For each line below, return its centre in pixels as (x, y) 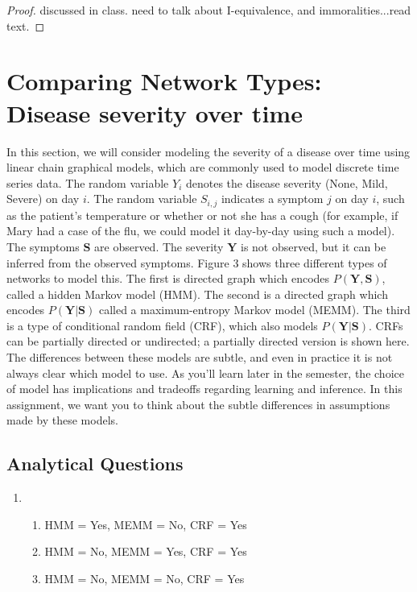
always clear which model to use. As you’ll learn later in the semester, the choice (205, 373)
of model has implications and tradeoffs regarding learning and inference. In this (204, 389)
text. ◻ (26, 25)
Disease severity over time (155, 112)
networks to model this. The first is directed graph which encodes (168, 278)
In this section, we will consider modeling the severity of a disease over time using (208, 151)
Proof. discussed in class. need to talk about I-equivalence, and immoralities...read (209, 10)
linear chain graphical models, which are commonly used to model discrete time (203, 167)
